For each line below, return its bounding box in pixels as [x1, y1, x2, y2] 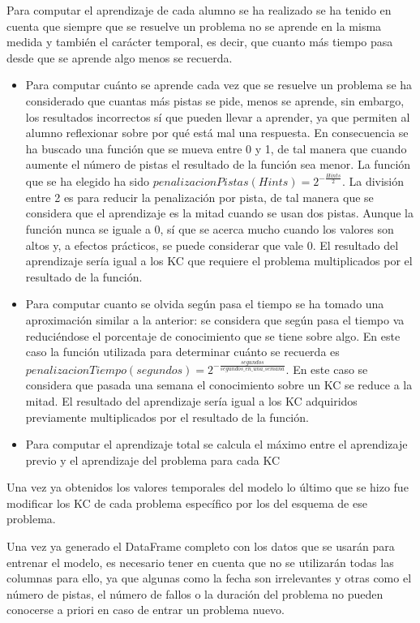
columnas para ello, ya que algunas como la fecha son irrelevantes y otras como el [6, 569, 412, 586]
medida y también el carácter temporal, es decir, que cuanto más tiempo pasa [6, 33, 393, 50]
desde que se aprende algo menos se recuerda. [6, 49, 233, 66]
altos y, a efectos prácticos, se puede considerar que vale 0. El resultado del [25, 236, 399, 253]
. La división [341, 173, 405, 190]
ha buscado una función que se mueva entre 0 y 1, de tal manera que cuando [25, 140, 407, 157]
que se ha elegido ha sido [25, 173, 149, 190]
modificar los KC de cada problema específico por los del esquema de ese [6, 494, 367, 511]
